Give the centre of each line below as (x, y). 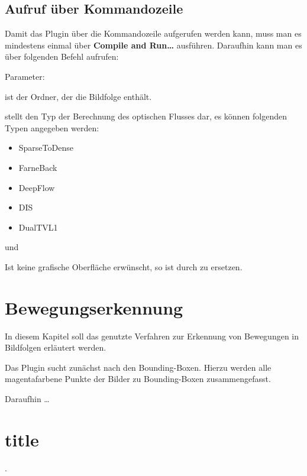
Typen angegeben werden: (52, 127)
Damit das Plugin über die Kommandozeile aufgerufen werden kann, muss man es (153, 33)
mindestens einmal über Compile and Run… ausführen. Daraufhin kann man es (153, 45)
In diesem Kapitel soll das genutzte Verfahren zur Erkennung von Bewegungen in (152, 336)
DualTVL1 (38, 227)
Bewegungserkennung (94, 307)
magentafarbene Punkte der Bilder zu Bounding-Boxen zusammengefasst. (138, 379)
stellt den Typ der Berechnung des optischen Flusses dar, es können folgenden (146, 116)
